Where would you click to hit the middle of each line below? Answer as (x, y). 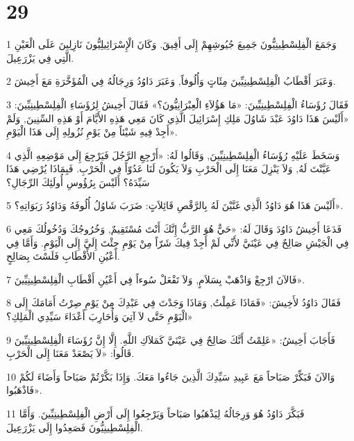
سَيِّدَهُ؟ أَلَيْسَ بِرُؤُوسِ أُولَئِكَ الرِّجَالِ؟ (78, 182)
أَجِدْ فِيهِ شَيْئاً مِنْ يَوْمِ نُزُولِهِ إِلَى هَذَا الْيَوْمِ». (92, 132)
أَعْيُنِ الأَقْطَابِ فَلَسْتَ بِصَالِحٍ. (63, 256)
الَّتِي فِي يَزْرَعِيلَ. (40, 57)
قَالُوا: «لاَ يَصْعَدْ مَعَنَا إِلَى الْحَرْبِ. (70, 353)
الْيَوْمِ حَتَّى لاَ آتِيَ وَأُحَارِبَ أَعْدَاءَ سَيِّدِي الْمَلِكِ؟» (100, 316)
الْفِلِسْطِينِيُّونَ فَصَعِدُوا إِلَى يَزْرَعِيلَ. (75, 427)
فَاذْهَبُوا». (24, 390)
